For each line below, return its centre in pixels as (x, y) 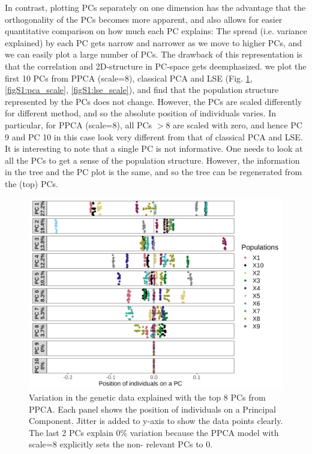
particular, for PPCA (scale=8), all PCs (79, 124)
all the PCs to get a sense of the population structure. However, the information (152, 160)
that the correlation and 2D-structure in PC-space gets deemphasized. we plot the (156, 66)
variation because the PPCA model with (204, 432)
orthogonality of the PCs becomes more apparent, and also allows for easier (144, 19)
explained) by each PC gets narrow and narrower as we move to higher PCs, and (154, 42)
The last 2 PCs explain (71, 432)
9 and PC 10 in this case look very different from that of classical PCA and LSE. (154, 136)
